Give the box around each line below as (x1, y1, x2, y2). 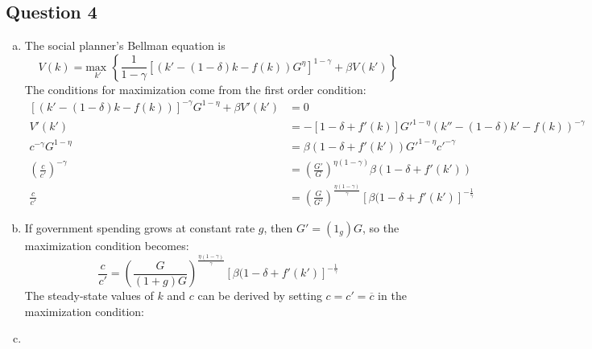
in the (378, 287, 407, 304)
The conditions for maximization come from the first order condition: (24, 80, 366, 97)
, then (263, 220, 293, 236)
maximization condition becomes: (24, 237, 189, 253)
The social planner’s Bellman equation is (24, 37, 226, 54)
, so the (362, 220, 399, 236)
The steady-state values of (24, 287, 154, 304)
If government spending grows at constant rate (24, 220, 255, 236)
